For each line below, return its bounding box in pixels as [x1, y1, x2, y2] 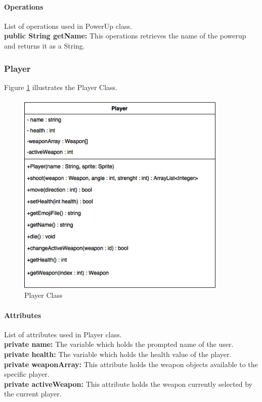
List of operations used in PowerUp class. [4, 20, 132, 31]
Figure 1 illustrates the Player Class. [4, 81, 118, 92]
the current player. [4, 388, 62, 399]
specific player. [4, 369, 50, 379]
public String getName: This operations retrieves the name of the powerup [4, 30, 246, 41]
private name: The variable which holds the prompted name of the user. [4, 339, 234, 349]
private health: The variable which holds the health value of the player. [4, 349, 232, 360]
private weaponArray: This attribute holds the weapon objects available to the [4, 359, 258, 369]
